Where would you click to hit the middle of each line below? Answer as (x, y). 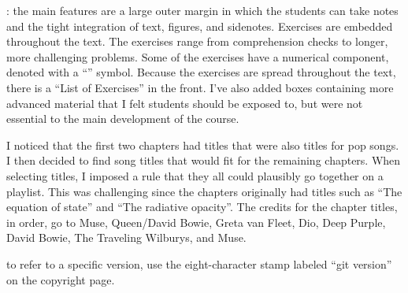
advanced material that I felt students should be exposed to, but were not (185, 103)
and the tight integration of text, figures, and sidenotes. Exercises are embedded (200, 26)
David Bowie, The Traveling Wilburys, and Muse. (126, 237)
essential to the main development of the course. (123, 119)
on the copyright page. (61, 279)
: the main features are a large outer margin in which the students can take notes (202, 10)
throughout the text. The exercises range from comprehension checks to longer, (197, 41)
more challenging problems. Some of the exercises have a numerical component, (198, 56)
